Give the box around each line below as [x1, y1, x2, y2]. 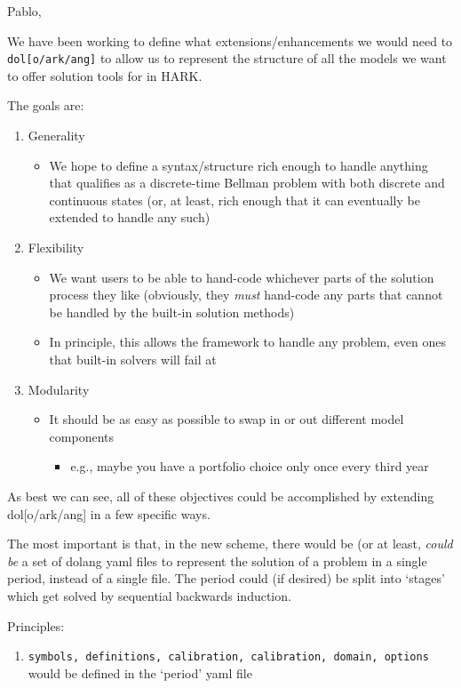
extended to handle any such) [49, 208, 211, 227]
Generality [28, 126, 85, 145]
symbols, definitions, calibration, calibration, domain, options [28, 651, 429, 664]
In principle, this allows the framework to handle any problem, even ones [49, 332, 447, 351]
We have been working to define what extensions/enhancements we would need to [7, 31, 453, 50]
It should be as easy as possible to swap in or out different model [49, 410, 404, 428]
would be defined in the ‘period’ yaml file [28, 663, 252, 682]
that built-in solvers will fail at [49, 349, 217, 368]
